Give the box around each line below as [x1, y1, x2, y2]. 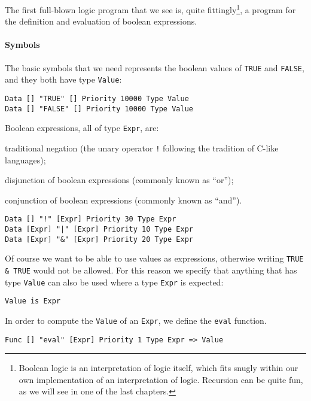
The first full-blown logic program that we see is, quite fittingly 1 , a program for [5, 2, 296, 16]
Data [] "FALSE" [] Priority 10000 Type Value [5, 104, 193, 113]
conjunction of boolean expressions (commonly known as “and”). [5, 193, 242, 206]
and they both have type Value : [5, 73, 122, 86]
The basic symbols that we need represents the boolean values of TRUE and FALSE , [5, 61, 304, 74]
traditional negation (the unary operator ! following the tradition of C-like [5, 141, 279, 154]
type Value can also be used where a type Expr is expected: [5, 275, 224, 288]
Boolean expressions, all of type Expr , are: [5, 121, 159, 134]
